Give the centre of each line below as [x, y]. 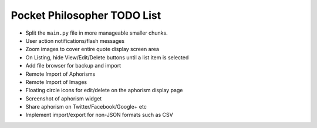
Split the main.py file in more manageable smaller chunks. [97, 33]
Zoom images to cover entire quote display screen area [92, 49]
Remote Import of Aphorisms [60, 74]
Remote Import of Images [56, 82]
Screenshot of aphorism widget [64, 98]
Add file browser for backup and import [73, 66]
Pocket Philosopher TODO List [86, 15]
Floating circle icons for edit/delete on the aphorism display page [104, 90]
